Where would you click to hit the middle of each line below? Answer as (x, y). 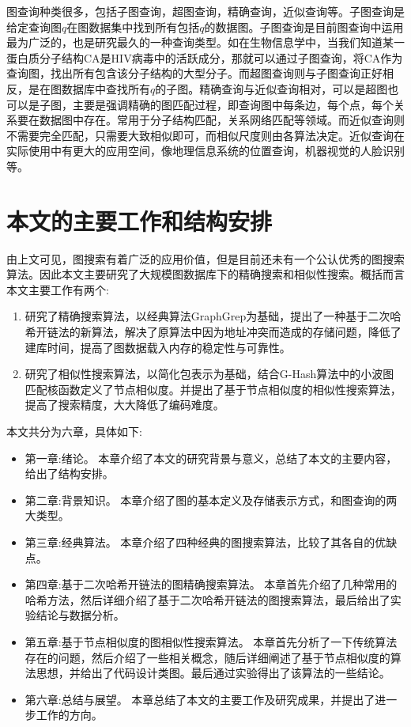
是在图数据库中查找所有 (89, 88)
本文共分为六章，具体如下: (74, 431)
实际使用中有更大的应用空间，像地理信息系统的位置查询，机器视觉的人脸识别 (205, 151)
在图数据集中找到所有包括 (133, 27)
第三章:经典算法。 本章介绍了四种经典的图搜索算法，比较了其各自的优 (205, 541)
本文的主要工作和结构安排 (140, 220)
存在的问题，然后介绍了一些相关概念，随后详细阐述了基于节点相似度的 (207, 657)
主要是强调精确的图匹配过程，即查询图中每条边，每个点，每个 (233, 104)
